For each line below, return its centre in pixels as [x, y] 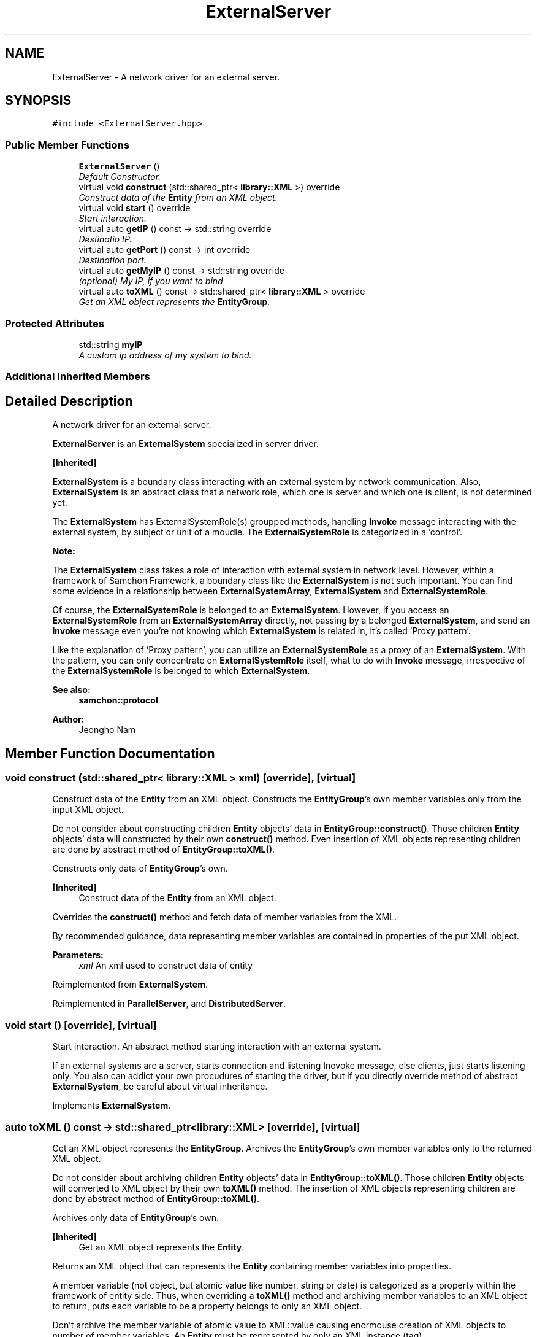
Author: [68, 719]
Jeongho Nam [107, 730]
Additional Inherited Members [78, 377]
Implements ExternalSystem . [112, 1106]
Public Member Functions [67, 145]
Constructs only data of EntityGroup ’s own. [140, 869]
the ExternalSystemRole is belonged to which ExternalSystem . [181, 671]
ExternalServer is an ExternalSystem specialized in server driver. [185, 444]
